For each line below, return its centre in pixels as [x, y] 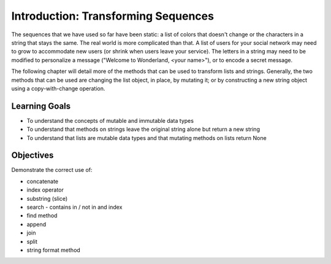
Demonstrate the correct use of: [52, 170]
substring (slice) [47, 198]
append [36, 224]
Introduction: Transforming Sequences [113, 16]
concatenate [43, 181]
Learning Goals [41, 106]
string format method [54, 250]
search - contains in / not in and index [74, 207]
